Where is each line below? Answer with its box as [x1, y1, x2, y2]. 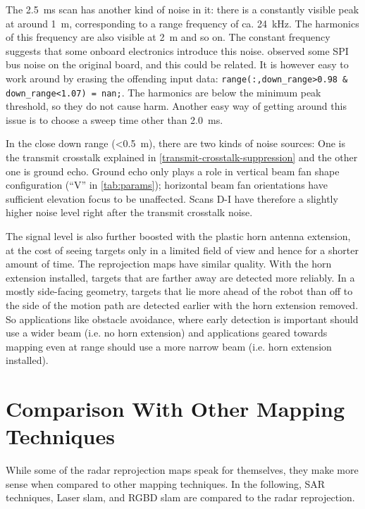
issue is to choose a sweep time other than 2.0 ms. [6, 112, 223, 127]
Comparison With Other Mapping [6, 394, 345, 423]
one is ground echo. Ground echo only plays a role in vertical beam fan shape [6, 163, 340, 178]
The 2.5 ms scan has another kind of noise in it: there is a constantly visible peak [6, 2, 359, 16]
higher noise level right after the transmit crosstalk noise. [6, 205, 253, 220]
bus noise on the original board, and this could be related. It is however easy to [6, 57, 349, 72]
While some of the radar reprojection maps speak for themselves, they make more [6, 463, 359, 477]
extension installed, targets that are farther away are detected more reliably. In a [6, 270, 355, 284]
